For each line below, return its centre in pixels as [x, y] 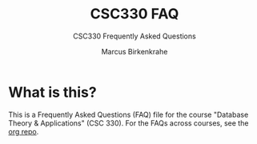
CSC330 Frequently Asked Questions [135, 36]
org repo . [24, 131]
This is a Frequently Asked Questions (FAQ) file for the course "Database [128, 114]
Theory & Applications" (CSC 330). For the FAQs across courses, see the [128, 123]
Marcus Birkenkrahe [135, 51]
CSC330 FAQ [135, 14]
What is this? [53, 92]
